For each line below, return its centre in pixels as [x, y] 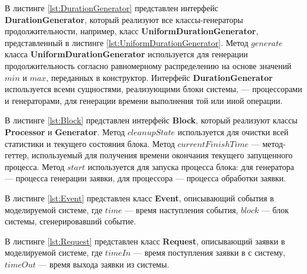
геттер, [17, 155]
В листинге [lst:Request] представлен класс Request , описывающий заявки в [145, 241]
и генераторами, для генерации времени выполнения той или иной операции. [144, 100]
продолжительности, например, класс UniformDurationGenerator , [132, 31]
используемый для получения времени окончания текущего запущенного [162, 155]
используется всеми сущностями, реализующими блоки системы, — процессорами [153, 89]
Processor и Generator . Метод [65, 131]
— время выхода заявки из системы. [104, 264]
